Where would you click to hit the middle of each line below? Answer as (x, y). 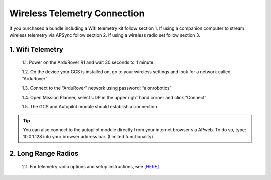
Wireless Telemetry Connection (77, 13)
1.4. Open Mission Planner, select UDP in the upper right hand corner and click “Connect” (114, 97)
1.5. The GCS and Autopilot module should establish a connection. (90, 107)
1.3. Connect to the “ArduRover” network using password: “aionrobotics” (97, 88)
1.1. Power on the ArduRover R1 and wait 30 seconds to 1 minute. (88, 62)
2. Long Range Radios (44, 154)
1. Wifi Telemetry (36, 50)
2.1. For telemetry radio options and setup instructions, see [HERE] (90, 166)
